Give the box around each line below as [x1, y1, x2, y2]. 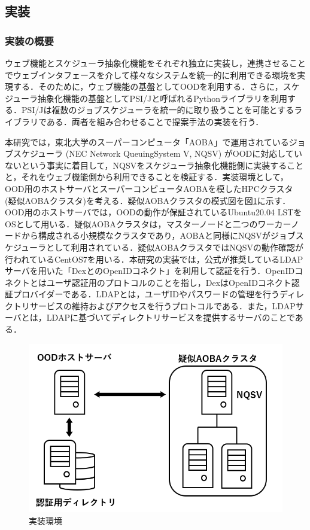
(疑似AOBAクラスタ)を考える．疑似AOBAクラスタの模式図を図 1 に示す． [5, 194, 291, 206]
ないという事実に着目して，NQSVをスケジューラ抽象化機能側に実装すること [5, 159, 304, 171]
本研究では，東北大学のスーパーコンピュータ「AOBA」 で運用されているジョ [5, 135, 306, 148]
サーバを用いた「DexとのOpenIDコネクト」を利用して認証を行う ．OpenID [5, 264, 295, 277]
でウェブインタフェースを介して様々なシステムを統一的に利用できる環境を [5, 68, 297, 81]
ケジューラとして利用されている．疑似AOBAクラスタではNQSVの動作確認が [5, 240, 303, 253]
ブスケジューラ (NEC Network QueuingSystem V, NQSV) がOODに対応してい [5, 147, 302, 160]
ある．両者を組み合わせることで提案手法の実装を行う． [46, 115, 264, 127]
